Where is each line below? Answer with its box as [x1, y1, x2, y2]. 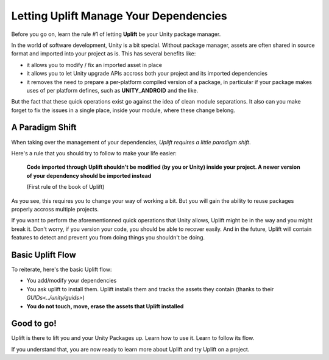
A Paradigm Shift [11, 122, 77, 133]
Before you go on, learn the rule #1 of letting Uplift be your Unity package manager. [11, 30, 221, 38]
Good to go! [11, 319, 57, 329]
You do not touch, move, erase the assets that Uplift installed [26, 302, 184, 310]
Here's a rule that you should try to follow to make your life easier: [11, 149, 177, 157]
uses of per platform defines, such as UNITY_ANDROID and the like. [26, 86, 199, 94]
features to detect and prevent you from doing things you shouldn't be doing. [11, 234, 205, 241]
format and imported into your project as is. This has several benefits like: [11, 50, 196, 57]
